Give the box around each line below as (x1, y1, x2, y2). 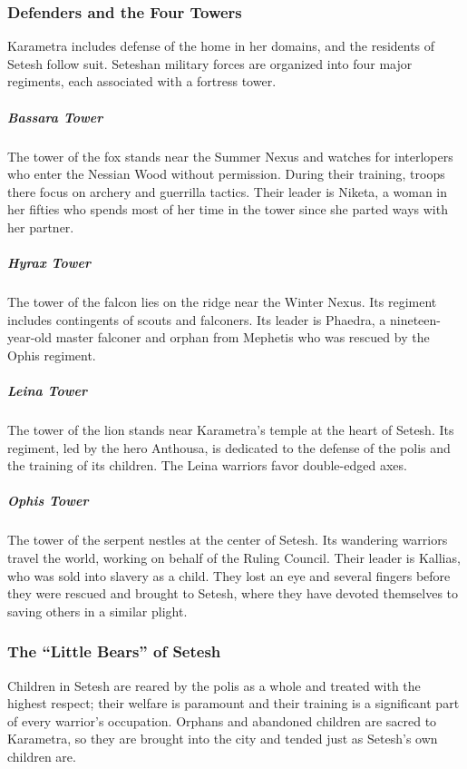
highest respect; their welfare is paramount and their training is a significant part (7, 694, 460, 713)
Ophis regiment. (7, 345, 96, 364)
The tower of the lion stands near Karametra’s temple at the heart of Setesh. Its (7, 420, 454, 439)
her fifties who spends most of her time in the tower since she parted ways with (7, 200, 448, 219)
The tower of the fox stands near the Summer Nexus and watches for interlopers (7, 146, 453, 165)
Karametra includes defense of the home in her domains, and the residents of (7, 36, 435, 55)
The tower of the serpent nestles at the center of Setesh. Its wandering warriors (7, 530, 448, 549)
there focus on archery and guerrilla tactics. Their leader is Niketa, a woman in (7, 182, 448, 201)
